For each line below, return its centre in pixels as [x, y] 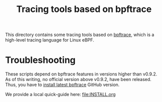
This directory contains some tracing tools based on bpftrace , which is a [80, 35]
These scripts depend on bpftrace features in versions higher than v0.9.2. [81, 74]
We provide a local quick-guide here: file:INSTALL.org [60, 94]
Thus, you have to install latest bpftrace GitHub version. [62, 85]
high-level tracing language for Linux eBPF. [50, 40]
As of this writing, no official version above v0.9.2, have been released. [78, 79]
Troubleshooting [40, 60]
